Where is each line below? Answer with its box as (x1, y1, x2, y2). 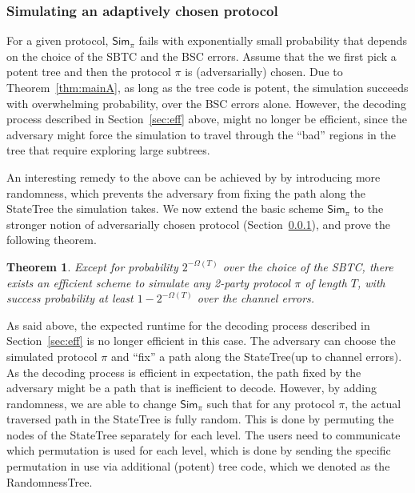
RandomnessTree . (6, 473, 93, 490)
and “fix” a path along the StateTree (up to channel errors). (110, 347, 402, 364)
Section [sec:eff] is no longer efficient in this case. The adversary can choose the (6, 332, 396, 349)
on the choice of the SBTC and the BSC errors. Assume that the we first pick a (6, 47, 397, 64)
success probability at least (6, 290, 134, 307)
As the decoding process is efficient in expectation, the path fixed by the (6, 363, 361, 380)
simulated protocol (6, 347, 98, 364)
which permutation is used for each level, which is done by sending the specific (6, 442, 391, 459)
